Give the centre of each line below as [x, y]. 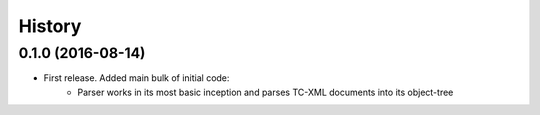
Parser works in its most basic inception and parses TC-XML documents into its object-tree [265, 92]
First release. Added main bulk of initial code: [136, 78]
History [50, 26]
